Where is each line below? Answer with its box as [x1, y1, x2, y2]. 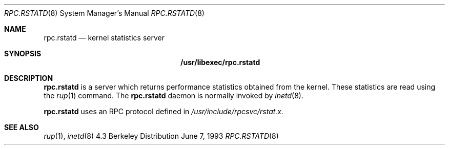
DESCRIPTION [4, 74, 53, 82]
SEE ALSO [4, 123, 39, 132]
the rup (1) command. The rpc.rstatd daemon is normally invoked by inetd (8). [44, 91, 303, 100]
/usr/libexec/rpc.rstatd [180, 58, 260, 67]
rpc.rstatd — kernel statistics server [44, 33, 165, 42]
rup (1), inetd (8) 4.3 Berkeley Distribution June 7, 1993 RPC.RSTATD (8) [44, 132, 279, 140]
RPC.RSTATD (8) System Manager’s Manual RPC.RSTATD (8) [4, 9, 205, 17]
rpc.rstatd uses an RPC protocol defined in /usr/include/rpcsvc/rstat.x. [44, 107, 284, 116]
